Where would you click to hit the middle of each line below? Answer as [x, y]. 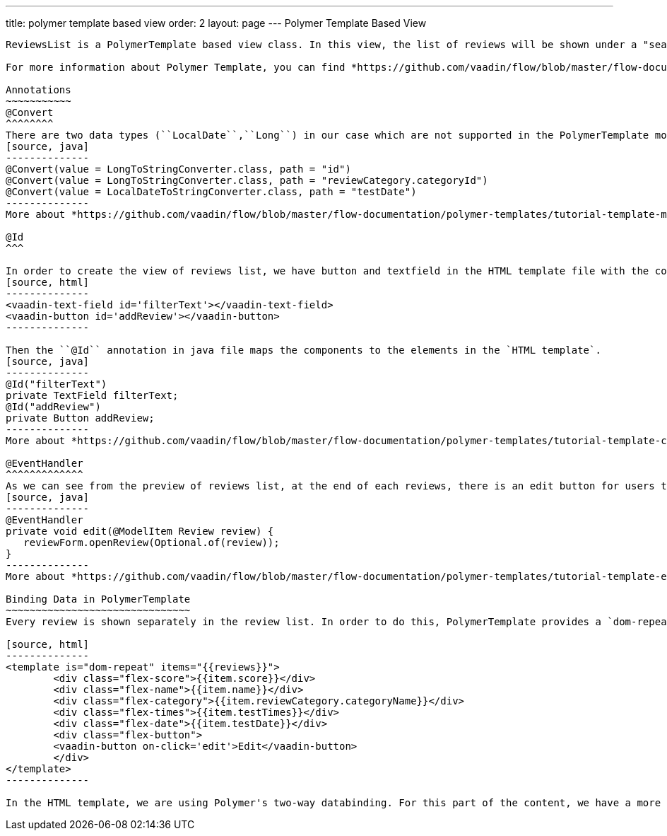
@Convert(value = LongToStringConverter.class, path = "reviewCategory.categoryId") [247, 180]
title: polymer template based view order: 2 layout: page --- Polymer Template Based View [216, 23]
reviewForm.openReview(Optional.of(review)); [152, 542]
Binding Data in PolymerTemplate [98, 599]
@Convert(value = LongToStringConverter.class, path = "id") [178, 169]
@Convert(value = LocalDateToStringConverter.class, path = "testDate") [211, 192]
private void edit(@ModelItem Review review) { [140, 531]
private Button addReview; [80, 418]
